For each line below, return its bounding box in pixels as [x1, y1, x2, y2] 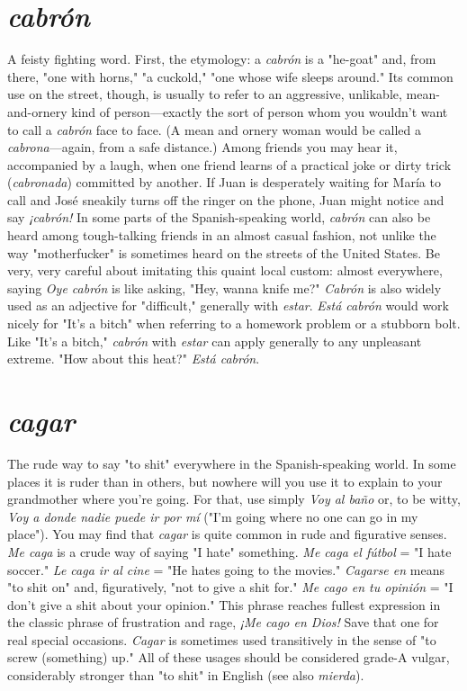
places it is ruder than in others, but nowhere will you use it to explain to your [7, 471, 443, 490]
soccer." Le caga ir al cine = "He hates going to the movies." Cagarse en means [7, 560, 445, 579]
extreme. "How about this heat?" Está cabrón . [7, 349, 260, 368]
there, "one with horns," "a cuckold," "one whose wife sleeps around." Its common [7, 67, 454, 85]
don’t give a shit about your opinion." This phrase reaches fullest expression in [7, 595, 441, 614]
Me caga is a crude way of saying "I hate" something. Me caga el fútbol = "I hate [7, 542, 452, 561]
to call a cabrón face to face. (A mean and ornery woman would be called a [7, 120, 421, 139]
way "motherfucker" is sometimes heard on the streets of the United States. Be [7, 243, 440, 262]
